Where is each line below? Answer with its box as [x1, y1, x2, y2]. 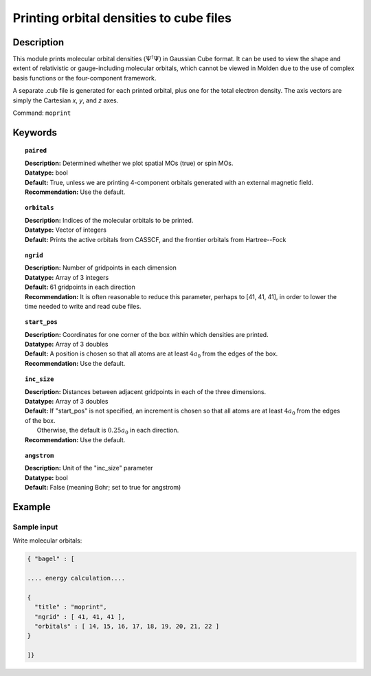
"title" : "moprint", [34, 603, 108, 611]
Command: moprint [12, 109, 71, 117]
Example [12, 501, 51, 512]
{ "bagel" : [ [27, 555, 75, 563]
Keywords [12, 127, 58, 138]
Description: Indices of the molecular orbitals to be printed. [25, 216, 194, 224]
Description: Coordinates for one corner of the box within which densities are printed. [25, 330, 269, 338]
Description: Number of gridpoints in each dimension [25, 263, 177, 272]
